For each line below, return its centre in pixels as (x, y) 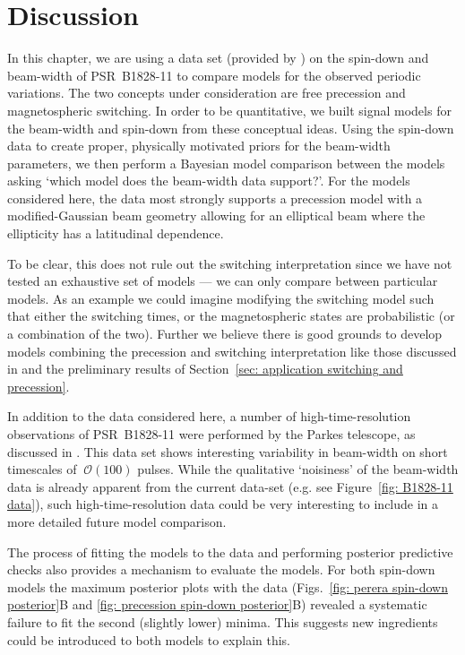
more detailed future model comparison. (117, 521)
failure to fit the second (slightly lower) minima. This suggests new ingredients (223, 621)
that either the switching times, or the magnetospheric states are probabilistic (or (231, 316)
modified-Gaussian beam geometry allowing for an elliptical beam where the (216, 215)
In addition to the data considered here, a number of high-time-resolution (209, 416)
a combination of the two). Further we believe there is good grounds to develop (225, 334)
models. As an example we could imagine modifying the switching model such (221, 298)
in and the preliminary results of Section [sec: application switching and (205, 369)
